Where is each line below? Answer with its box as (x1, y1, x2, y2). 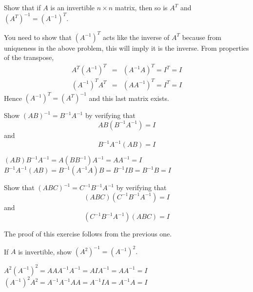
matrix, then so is (115, 2, 168, 12)
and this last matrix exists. (89, 93, 169, 103)
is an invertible (50, 2, 95, 12)
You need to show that (4, 32, 72, 42)
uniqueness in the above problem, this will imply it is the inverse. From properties (4, 42, 249, 53)
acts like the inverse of (103, 32, 170, 42)
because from (182, 32, 221, 42)
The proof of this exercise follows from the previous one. (4, 229, 172, 239)
